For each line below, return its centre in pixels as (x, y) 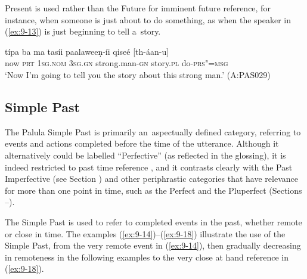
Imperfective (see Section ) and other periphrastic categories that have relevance (151, 179)
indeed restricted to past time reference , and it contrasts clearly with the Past (149, 167)
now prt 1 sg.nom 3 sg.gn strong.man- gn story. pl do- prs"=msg (117, 63)
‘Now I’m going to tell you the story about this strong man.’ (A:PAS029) (138, 74)
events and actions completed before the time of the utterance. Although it (142, 143)
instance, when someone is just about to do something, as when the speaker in (148, 19)
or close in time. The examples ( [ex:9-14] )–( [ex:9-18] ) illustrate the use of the (145, 233)
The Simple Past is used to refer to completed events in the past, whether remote (153, 221)
